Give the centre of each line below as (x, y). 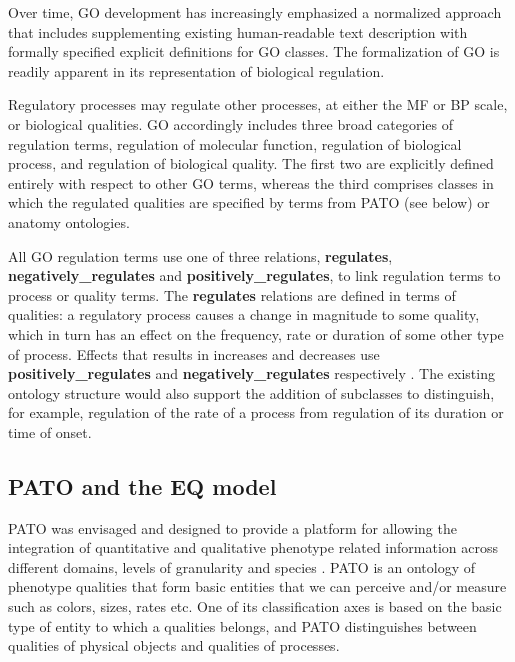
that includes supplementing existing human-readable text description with (238, 31)
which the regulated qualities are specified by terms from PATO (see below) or (249, 202)
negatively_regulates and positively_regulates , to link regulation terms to (254, 275)
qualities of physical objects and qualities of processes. (174, 645)
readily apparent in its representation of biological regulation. (196, 70)
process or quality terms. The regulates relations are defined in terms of (232, 294)
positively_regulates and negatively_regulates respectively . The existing (251, 373)
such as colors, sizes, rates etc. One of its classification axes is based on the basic (255, 606)
